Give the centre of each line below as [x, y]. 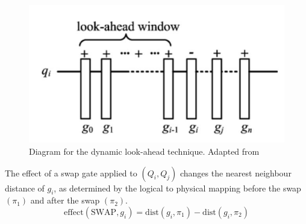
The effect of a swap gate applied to [71, 173]
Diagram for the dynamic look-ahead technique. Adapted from [144, 151]
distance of [25, 188]
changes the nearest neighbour [236, 173]
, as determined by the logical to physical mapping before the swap [177, 188]
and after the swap [65, 200]
